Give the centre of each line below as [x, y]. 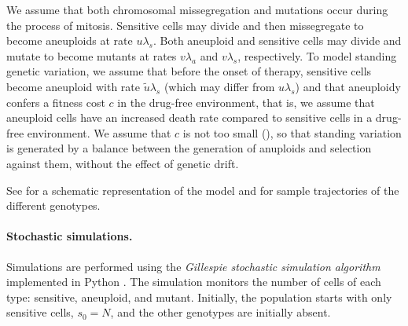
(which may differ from [219, 86]
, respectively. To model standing [317, 55]
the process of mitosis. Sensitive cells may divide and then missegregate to [185, 25]
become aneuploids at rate [70, 40]
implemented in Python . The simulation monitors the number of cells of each [194, 282]
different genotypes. [53, 205]
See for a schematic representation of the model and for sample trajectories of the [203, 190]
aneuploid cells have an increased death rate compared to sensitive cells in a [189, 117]
